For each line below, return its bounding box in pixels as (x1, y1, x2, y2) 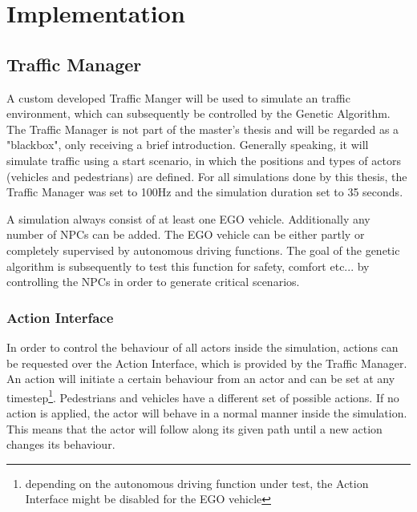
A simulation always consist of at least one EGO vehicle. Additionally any (6, 210, 370, 227)
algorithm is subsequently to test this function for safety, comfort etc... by (6, 257, 370, 274)
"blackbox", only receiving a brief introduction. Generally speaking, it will (6, 136, 369, 153)
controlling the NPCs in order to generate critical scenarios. (6, 273, 300, 290)
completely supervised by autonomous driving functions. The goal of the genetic (6, 241, 400, 258)
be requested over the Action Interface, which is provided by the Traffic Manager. (6, 354, 407, 371)
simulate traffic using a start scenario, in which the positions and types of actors (6, 151, 401, 168)
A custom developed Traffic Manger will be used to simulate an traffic (6, 89, 350, 106)
